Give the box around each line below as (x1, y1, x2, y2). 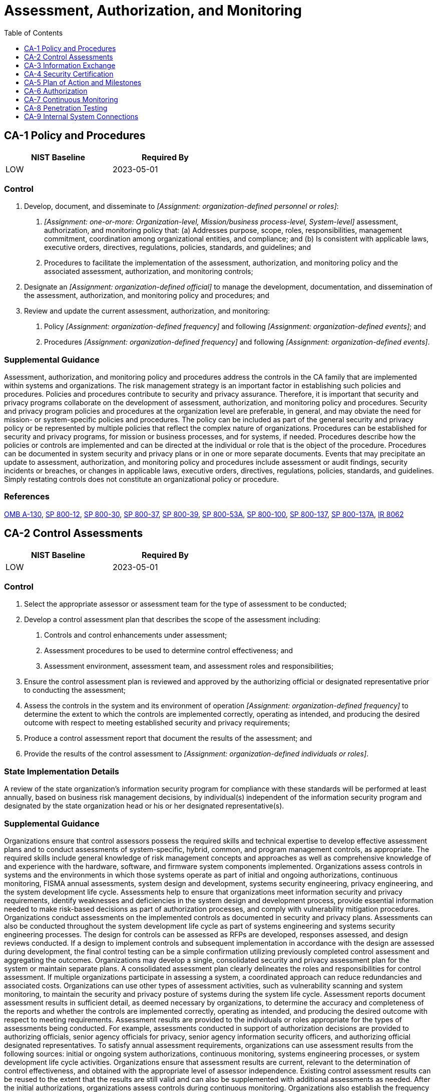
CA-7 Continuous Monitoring (24, 95, 118, 104)
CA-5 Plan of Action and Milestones (24, 78, 142, 87)
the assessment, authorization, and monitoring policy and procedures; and (24, 291, 269, 300)
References (4, 491, 50, 502)
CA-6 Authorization (24, 86, 88, 95)
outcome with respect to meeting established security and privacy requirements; (24, 718, 290, 727)
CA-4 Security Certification (24, 69, 114, 78)
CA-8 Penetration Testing (24, 103, 108, 112)
